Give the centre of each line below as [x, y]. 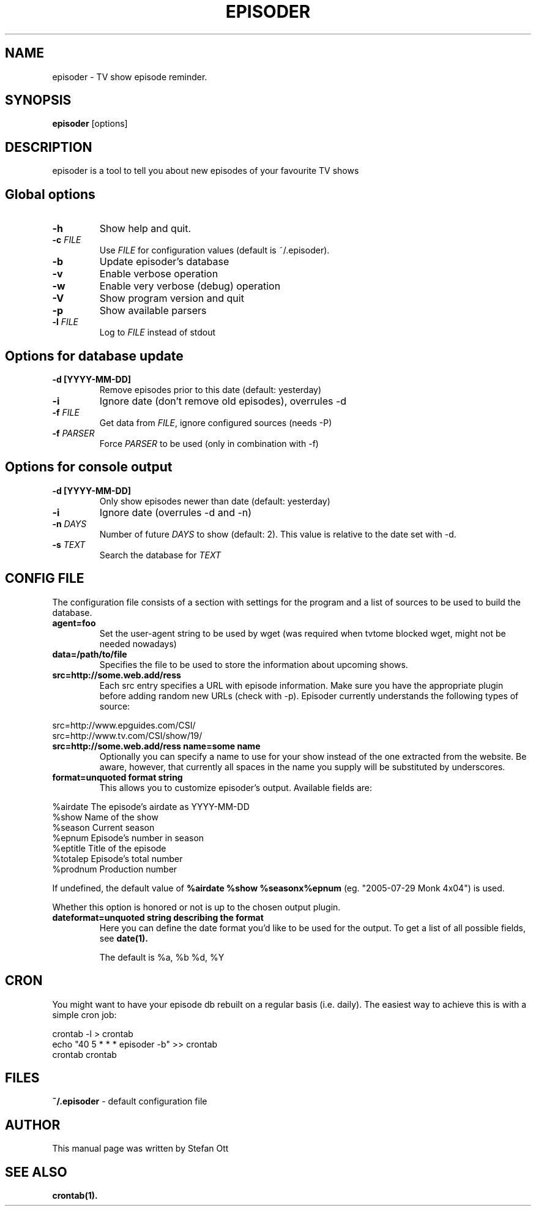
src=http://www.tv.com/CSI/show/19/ [127, 735]
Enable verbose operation [159, 274]
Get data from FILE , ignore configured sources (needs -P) [216, 422]
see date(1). [124, 938]
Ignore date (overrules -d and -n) [176, 512]
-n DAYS [69, 523]
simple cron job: [84, 1014]
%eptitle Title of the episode [109, 848]
